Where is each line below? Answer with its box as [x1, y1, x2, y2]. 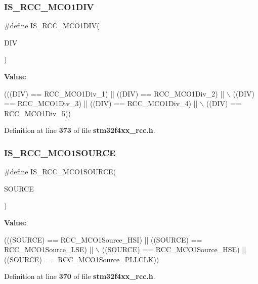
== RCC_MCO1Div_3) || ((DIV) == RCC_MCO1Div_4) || [4, 98, 198, 109]
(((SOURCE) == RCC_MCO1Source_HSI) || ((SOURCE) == [4, 234, 202, 245]
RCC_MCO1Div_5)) [4, 108, 71, 118]
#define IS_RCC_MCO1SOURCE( [4, 166, 116, 177]
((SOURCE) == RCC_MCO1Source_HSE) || [102, 244, 246, 255]
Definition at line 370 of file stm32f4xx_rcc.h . [4, 271, 155, 281]
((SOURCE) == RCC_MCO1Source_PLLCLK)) [4, 254, 159, 264]
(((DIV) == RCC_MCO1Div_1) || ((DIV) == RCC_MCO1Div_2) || [4, 88, 225, 99]
